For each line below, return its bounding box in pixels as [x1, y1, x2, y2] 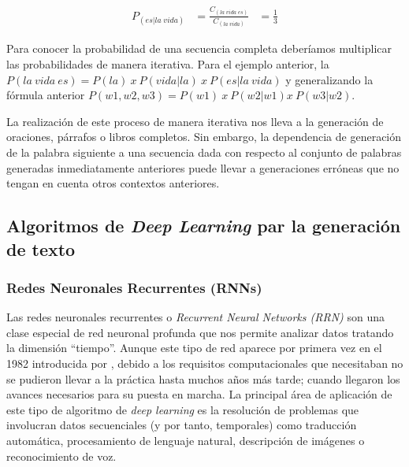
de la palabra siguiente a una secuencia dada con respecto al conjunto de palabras [6, 144, 402, 161]
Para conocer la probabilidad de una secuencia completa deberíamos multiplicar [6, 40, 392, 57]
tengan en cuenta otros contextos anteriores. [6, 175, 220, 191]
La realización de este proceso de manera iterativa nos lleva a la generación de [6, 113, 384, 129]
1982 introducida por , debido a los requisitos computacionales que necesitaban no [6, 354, 403, 371]
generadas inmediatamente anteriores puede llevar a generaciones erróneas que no [6, 159, 400, 176]
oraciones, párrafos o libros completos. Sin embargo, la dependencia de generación [6, 128, 402, 145]
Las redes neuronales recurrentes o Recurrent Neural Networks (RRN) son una [6, 309, 385, 325]
